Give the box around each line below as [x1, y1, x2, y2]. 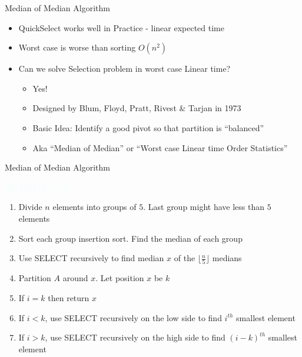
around [62, 272, 88, 284]
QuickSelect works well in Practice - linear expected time [18, 21, 224, 34]
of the [174, 252, 195, 264]
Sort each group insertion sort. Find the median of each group [18, 232, 243, 244]
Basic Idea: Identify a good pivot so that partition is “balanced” [32, 121, 264, 134]
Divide [18, 201, 42, 213]
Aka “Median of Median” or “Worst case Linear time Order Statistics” [32, 141, 288, 154]
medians [212, 252, 242, 264]
